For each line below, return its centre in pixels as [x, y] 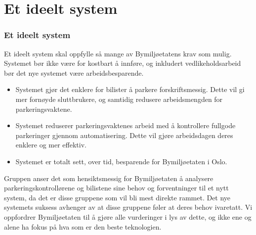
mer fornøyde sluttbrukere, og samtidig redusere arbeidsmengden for [119, 99]
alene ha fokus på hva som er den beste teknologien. [83, 226]
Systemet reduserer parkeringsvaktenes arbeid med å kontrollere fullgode [126, 125]
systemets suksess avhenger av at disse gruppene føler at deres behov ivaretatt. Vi [128, 207]
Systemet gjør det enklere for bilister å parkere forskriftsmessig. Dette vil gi [130, 89]
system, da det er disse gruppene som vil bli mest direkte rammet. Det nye [117, 197]
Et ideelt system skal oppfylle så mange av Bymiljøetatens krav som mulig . [118, 53]
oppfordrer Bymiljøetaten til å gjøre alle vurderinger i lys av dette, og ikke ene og [128, 216]
